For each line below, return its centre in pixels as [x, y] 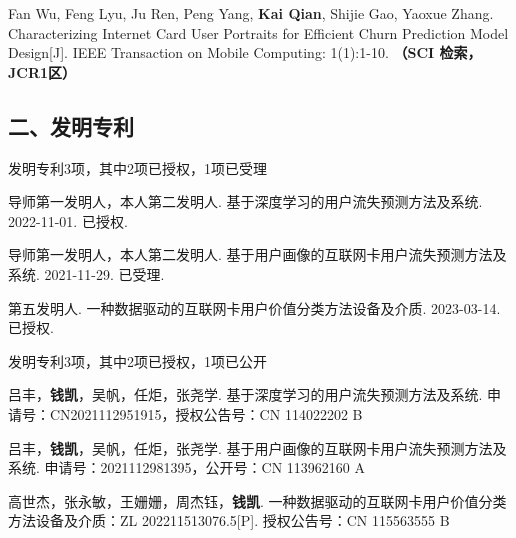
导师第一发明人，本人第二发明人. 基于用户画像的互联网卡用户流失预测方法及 [257, 254]
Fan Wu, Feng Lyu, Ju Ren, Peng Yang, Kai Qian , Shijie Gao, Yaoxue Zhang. [251, 13]
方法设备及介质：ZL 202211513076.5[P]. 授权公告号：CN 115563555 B [229, 520]
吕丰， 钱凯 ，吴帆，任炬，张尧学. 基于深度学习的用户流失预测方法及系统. [245, 394]
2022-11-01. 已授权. [68, 220]
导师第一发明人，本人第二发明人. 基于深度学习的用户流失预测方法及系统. [245, 201]
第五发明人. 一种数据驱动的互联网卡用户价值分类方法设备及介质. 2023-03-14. [254, 307]
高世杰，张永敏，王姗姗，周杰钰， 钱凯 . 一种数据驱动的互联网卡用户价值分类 [257, 500]
